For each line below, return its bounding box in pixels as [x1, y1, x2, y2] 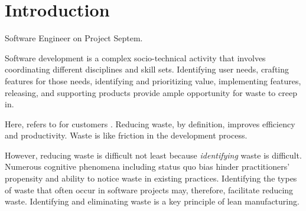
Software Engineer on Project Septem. [5, 32, 143, 44]
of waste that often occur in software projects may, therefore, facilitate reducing [5, 183, 294, 196]
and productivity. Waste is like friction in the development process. [5, 129, 248, 141]
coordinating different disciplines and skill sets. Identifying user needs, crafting [5, 63, 289, 75]
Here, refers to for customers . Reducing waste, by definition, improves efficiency [5, 117, 295, 130]
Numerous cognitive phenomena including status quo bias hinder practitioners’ [5, 160, 290, 173]
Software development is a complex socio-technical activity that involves [5, 51, 266, 64]
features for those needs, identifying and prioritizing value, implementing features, [5, 74, 301, 87]
